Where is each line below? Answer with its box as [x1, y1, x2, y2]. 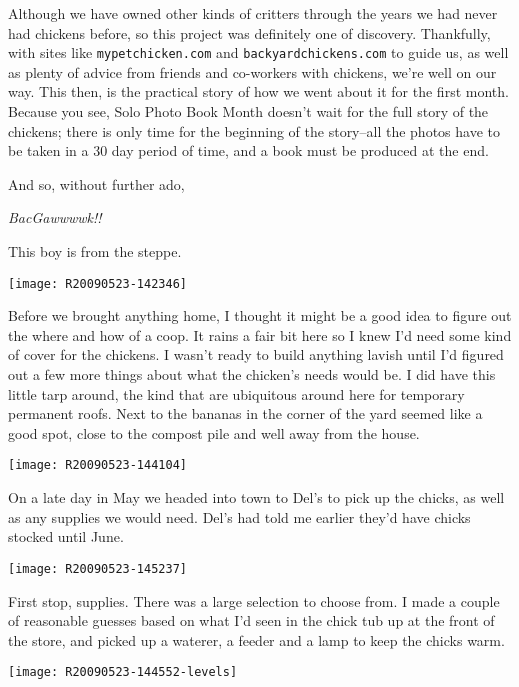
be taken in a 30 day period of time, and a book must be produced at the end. [8, 140, 489, 161]
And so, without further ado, [8, 173, 185, 194]
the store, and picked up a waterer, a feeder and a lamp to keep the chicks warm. [8, 629, 505, 650]
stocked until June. [8, 526, 124, 547]
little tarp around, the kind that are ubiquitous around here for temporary [8, 383, 465, 404]
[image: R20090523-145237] [8, 561, 187, 576]
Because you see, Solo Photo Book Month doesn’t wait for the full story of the [8, 101, 489, 122]
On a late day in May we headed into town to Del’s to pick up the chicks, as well [8, 487, 505, 508]
